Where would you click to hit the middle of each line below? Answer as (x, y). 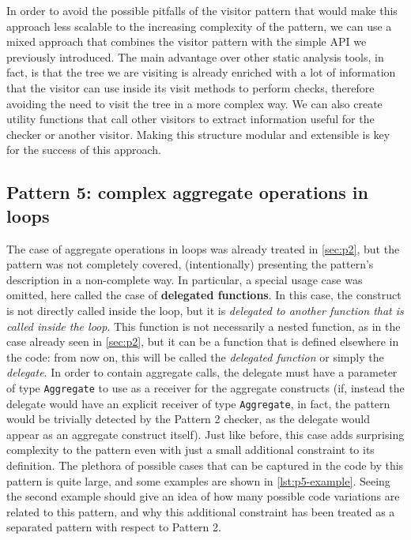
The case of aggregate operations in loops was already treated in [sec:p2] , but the (203, 248)
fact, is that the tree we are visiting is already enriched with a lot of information (201, 72)
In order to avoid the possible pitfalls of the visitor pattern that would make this (202, 10)
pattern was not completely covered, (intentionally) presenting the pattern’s (190, 264)
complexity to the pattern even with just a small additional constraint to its (190, 450)
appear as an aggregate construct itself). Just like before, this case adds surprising (205, 434)
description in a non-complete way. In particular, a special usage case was (185, 279)
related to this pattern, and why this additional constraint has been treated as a (201, 511)
